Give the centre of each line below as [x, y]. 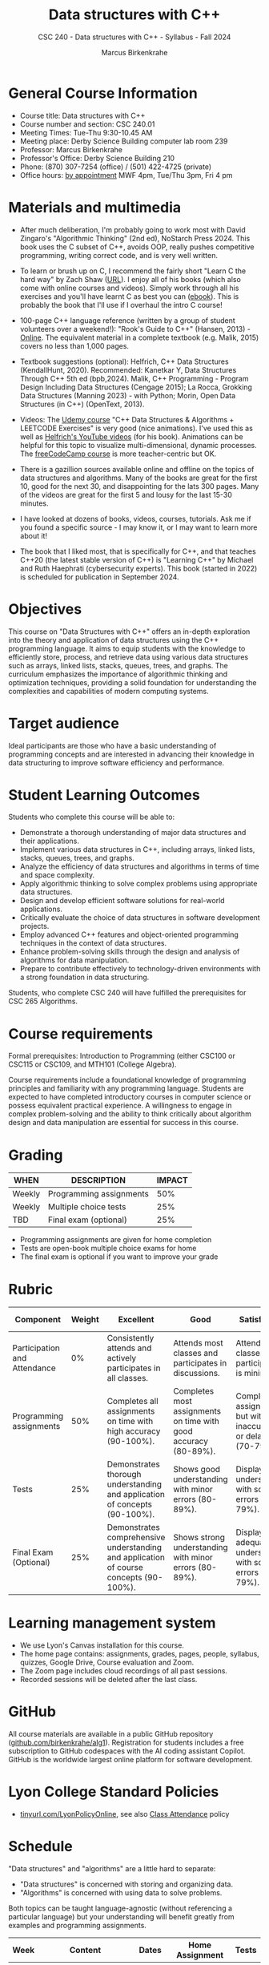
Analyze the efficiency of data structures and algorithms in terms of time [139, 866]
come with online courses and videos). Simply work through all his [129, 288]
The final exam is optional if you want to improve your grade [119, 1257]
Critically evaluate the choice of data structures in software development [140, 918]
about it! [34, 535]
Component [38, 1320]
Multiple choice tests [87, 1207]
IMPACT [172, 1180]
